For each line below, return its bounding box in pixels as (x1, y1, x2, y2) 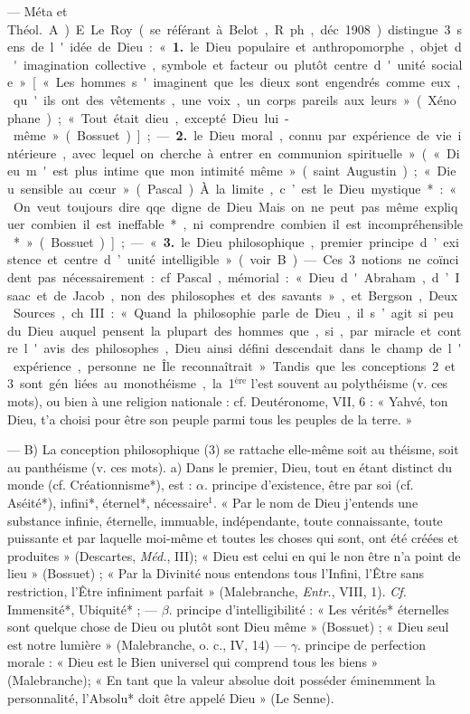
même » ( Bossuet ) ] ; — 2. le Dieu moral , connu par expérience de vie (13, 126, 452, 145)
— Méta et (7, 2, 68, 20)
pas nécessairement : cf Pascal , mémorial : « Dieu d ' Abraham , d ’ (37, 267, 449, 286)
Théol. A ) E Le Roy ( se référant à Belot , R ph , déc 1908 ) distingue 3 (7, 19, 451, 38)
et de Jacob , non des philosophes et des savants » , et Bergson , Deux (36, 285, 458, 304)
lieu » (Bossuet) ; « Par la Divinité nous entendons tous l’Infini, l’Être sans (7, 564, 425, 583)
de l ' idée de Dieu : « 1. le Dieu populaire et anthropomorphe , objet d (31, 37, 462, 56)
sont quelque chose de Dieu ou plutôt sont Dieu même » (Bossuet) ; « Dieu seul (7, 617, 449, 636)
